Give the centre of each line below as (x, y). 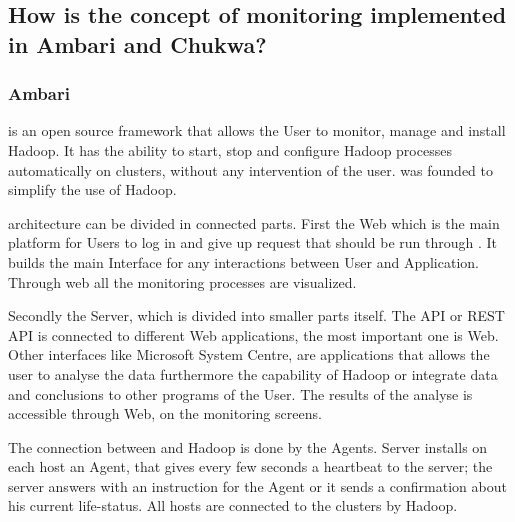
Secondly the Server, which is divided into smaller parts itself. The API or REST (256, 315)
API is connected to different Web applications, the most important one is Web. (253, 334)
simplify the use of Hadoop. (92, 189)
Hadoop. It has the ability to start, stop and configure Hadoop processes (230, 149)
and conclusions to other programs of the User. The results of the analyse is (240, 393)
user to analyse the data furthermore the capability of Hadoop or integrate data (253, 373)
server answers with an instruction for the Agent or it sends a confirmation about (257, 485)
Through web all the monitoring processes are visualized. (182, 281)
